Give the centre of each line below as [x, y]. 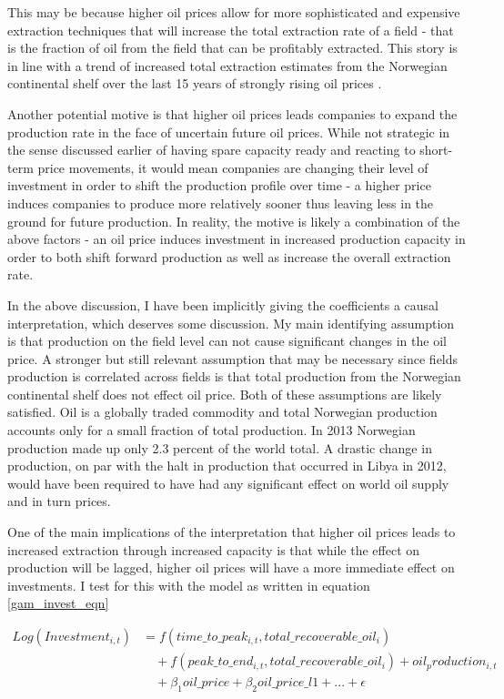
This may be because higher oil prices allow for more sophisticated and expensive [234, 12]
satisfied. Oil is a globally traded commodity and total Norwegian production [222, 412]
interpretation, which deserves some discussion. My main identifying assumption [231, 323]
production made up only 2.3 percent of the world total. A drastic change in [220, 447]
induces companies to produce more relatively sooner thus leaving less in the [221, 203]
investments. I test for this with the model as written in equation [189, 585]
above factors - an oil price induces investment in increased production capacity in [237, 239]
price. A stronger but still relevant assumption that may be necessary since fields [233, 358]
